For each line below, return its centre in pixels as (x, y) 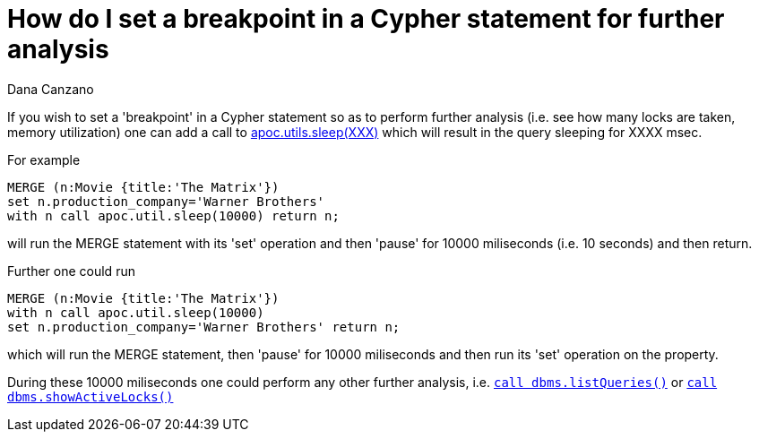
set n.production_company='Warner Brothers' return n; (204, 327)
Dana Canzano (51, 89)
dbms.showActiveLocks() (91, 396)
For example (44, 159)
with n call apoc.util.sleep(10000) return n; (173, 215)
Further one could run (71, 271)
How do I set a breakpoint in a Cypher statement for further (366, 19)
